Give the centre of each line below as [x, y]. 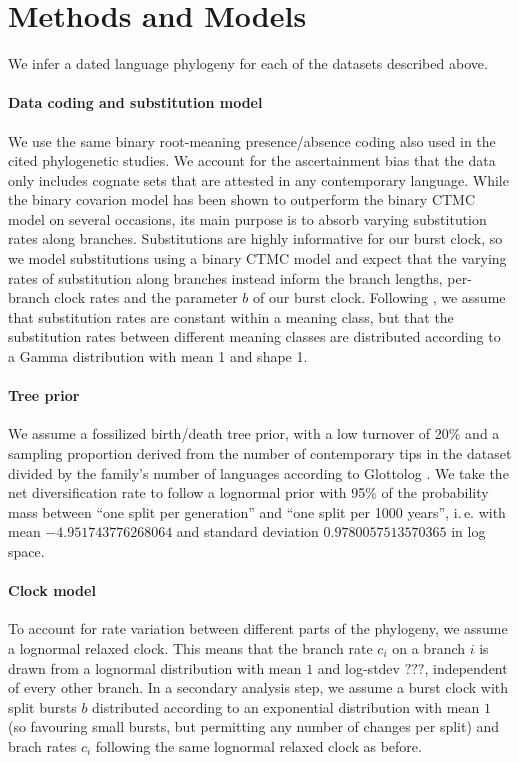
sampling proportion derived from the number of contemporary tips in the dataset [260, 453]
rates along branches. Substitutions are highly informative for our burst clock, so [255, 238]
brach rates [42, 745]
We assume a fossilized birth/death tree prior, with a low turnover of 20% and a [254, 433]
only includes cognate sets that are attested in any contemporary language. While [258, 179]
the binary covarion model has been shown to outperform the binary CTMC [242, 199]
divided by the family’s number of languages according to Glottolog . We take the [258, 472]
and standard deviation [247, 531]
